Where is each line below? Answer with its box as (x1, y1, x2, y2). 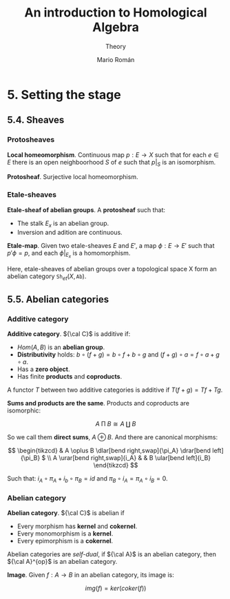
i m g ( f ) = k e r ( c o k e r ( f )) (85, 584, 147, 593)
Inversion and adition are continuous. (17, 228, 123, 236)
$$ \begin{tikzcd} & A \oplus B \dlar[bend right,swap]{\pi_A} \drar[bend (8, 446, 211, 455)
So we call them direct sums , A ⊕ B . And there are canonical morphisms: (7, 433, 218, 441)
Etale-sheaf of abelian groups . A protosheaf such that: (7, 205, 166, 214)
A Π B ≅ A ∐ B (95, 420, 136, 428)
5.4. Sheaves (7, 114, 65, 126)
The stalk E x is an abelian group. (17, 219, 109, 229)
